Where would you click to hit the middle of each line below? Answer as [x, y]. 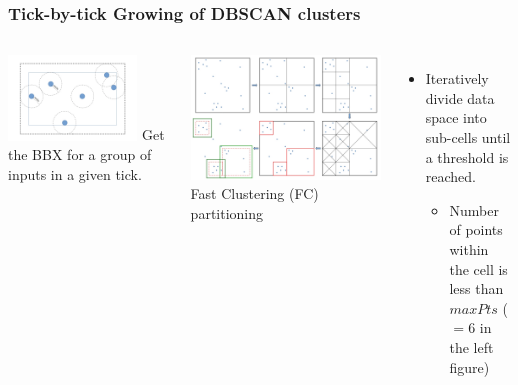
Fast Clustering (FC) [254, 193]
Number [474, 209]
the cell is [478, 268]
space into [456, 117]
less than [476, 288]
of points [476, 229]
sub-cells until [468, 137]
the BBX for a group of [80, 154]
